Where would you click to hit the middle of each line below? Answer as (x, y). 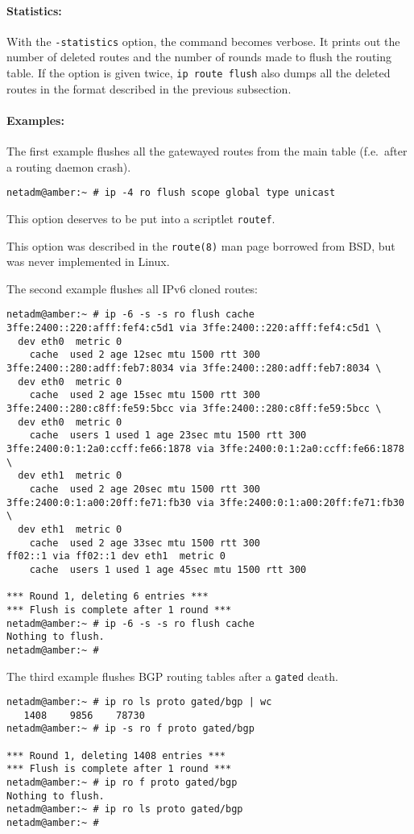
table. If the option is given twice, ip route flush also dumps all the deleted (199, 73)
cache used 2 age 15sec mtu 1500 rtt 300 (145, 395)
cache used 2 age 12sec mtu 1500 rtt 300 (145, 355)
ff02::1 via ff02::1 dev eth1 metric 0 (116, 556)
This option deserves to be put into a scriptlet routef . (141, 218)
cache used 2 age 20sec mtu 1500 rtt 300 (145, 489)
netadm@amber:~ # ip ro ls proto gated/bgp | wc (139, 702)
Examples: (35, 120)
